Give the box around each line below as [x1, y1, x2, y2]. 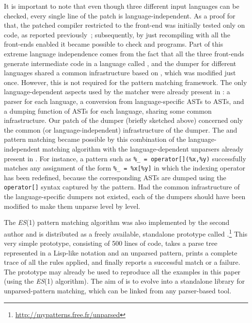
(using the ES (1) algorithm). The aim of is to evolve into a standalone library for [4, 276, 245, 286]
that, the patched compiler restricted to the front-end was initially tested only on [4, 20, 245, 30]
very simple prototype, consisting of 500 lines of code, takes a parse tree [4, 238, 218, 248]
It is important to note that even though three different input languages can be [4, 1, 239, 11]
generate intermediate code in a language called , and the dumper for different [4, 58, 236, 68]
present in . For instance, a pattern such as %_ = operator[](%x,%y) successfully [4, 153, 246, 163]
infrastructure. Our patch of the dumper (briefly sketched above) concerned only [4, 115, 243, 125]
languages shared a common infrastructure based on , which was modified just [4, 68, 236, 78]
